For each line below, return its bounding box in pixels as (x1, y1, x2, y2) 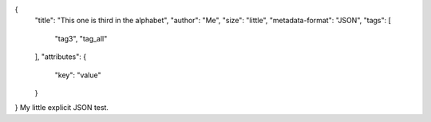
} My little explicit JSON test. (14, 103, 109, 112)
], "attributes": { (34, 52, 87, 61)
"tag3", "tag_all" (54, 33, 108, 43)
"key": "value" (54, 70, 101, 80)
